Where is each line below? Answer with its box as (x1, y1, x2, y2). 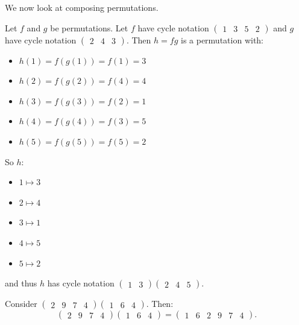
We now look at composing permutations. (5, 1, 159, 13)
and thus (5, 277, 37, 289)
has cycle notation (47, 277, 115, 289)
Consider (5, 297, 37, 310)
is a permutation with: (180, 33, 264, 46)
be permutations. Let (50, 21, 128, 34)
